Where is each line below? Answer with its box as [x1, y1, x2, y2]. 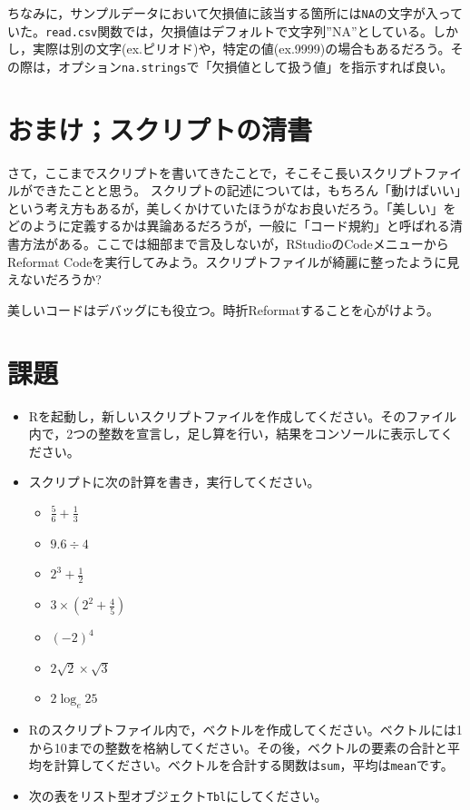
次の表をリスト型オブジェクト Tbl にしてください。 [28, 786, 328, 805]
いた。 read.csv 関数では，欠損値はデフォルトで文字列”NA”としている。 [7, 21, 434, 40]
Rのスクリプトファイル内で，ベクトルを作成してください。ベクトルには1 [28, 720, 463, 739]
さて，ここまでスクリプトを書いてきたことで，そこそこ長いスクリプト [7, 163, 425, 182]
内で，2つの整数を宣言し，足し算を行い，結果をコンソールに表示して [28, 424, 441, 443]
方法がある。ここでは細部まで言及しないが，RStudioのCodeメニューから [19, 234, 449, 253]
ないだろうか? [19, 270, 102, 289]
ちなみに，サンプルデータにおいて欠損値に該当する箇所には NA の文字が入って [7, 4, 464, 22]
